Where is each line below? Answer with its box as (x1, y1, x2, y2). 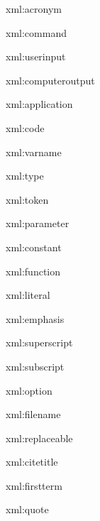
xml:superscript (6, 335, 73, 350)
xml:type (6, 168, 44, 183)
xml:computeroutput (6, 72, 95, 87)
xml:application (6, 97, 73, 111)
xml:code (6, 120, 45, 135)
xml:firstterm (6, 478, 62, 493)
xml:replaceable (6, 430, 73, 445)
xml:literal (6, 287, 50, 302)
